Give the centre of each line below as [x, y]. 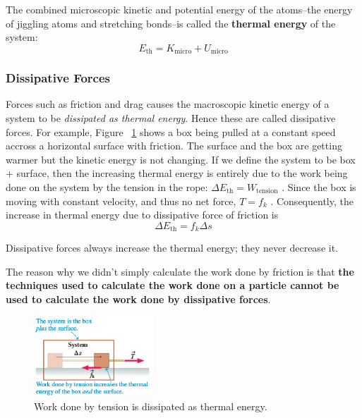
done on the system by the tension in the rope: [107, 187]
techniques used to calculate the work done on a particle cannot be [173, 285]
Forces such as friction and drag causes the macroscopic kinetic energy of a [168, 104]
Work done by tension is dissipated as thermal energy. [151, 406]
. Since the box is [319, 187]
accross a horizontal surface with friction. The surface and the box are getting [174, 146]
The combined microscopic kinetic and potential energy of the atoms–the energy [179, 9]
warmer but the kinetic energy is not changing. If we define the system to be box [181, 159]
